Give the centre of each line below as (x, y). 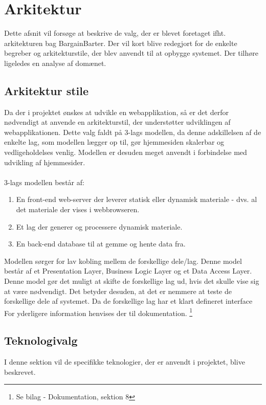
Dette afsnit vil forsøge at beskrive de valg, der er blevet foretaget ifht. (115, 33)
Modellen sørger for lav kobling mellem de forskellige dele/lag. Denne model (123, 261)
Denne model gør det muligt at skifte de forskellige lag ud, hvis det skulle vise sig (132, 281)
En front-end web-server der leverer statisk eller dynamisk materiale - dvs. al (137, 199)
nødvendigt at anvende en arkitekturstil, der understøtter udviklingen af (117, 122)
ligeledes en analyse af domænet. (55, 63)
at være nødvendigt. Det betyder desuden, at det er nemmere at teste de (118, 291)
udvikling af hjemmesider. (45, 162)
